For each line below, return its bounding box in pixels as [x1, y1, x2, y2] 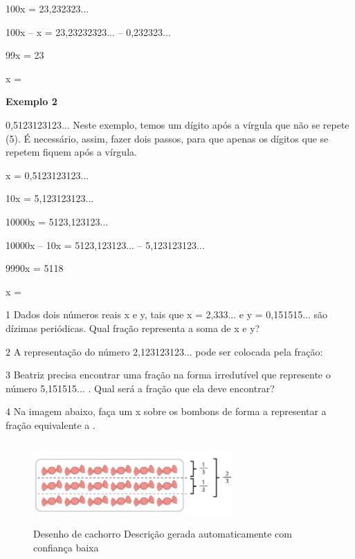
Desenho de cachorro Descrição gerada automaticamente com [33, 526, 292, 541]
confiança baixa [33, 540, 99, 554]
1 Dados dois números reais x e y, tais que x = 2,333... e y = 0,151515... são [6, 307, 328, 322]
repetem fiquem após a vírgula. [6, 145, 137, 159]
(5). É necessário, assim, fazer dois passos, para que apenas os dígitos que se [6, 131, 329, 145]
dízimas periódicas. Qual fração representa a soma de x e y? [6, 320, 260, 335]
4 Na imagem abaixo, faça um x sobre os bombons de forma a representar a [6, 404, 327, 419]
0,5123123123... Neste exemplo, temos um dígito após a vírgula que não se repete [6, 117, 349, 131]
